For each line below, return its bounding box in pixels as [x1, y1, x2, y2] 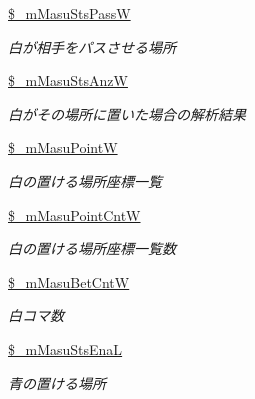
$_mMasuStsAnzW [8, 70, 128, 91]
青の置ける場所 [8, 372, 106, 393]
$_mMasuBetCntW [8, 271, 130, 292]
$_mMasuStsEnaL [8, 338, 123, 359]
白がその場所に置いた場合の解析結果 [8, 103, 246, 124]
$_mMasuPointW [8, 137, 118, 158]
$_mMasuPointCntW [8, 204, 141, 225]
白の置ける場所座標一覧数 [8, 238, 176, 259]
